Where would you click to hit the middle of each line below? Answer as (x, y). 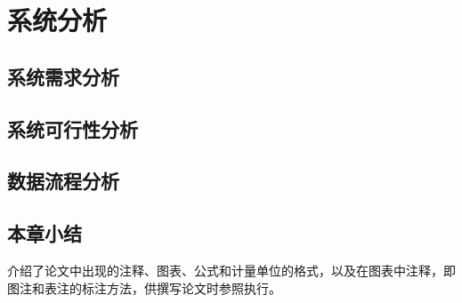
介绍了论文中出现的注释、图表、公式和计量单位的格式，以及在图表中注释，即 (231, 270)
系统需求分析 (63, 76)
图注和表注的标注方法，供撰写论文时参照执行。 (144, 287)
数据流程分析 (63, 181)
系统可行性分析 (73, 128)
